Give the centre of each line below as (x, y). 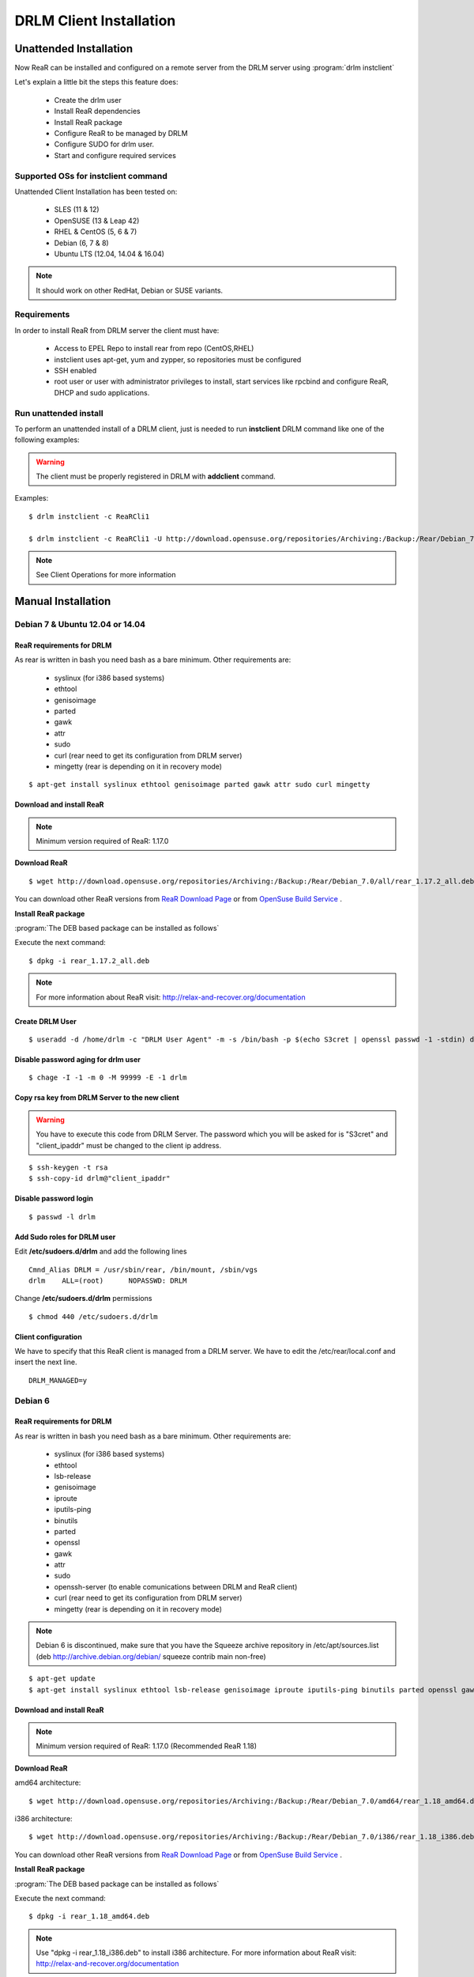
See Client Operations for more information (106, 575)
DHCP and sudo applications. (102, 392)
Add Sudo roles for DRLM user (65, 1237)
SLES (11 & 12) (77, 210)
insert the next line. (46, 1362)
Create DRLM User (45, 1021)
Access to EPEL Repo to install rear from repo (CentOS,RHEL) (154, 349)
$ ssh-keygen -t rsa (68, 1167)
